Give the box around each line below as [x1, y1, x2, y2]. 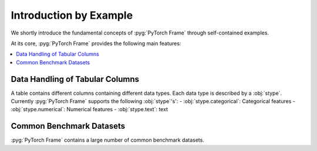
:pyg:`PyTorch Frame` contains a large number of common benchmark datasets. [11, 136, 205, 143]
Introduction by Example [11, 9, 133, 22]
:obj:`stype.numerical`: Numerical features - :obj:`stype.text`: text [11, 106, 168, 113]
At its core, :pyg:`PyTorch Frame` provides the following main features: [11, 40, 181, 47]
